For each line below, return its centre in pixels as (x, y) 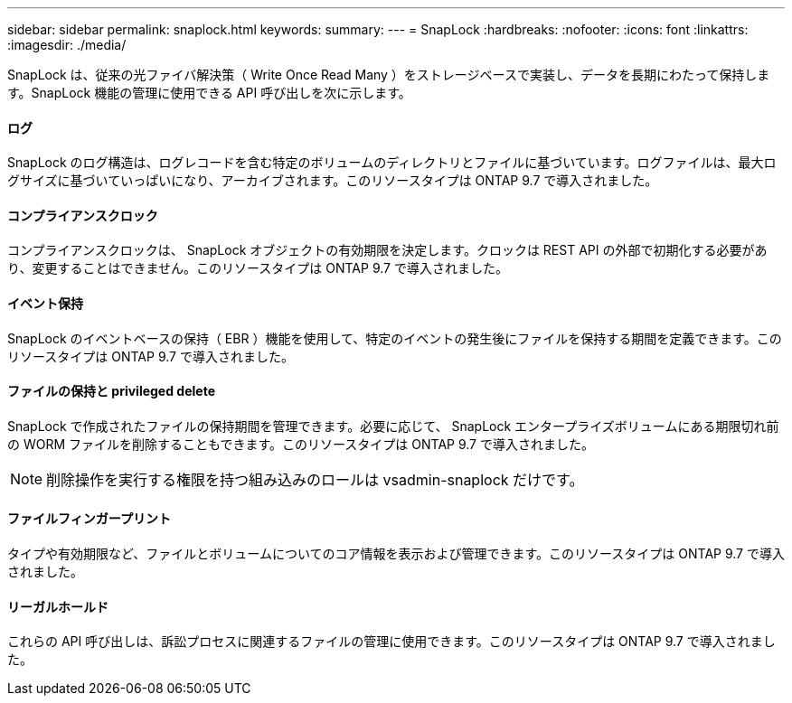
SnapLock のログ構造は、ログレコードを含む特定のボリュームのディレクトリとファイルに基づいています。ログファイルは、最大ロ (392, 163)
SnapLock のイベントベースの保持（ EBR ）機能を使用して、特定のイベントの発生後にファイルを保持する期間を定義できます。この (395, 338)
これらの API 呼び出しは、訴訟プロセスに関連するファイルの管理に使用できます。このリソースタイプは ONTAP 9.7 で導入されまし (391, 642)
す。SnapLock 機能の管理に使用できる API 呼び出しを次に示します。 (209, 93)
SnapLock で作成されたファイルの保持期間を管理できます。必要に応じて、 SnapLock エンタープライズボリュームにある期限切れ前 (393, 426)
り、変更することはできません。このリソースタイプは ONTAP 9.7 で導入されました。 (258, 268)
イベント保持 (45, 304)
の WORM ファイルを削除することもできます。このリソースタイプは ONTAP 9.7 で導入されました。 (301, 444)
